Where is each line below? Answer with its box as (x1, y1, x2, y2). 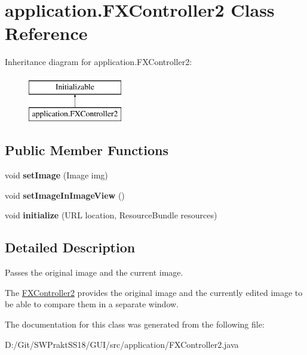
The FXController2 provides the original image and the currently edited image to (5, 286, 303, 298)
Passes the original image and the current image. (5, 266, 183, 279)
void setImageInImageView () (5, 189, 125, 201)
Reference (5, 21, 88, 45)
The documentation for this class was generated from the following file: (5, 318, 265, 331)
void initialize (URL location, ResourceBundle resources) (5, 209, 217, 221)
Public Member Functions (5, 141, 168, 159)
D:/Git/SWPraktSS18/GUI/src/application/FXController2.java (5, 338, 239, 350)
